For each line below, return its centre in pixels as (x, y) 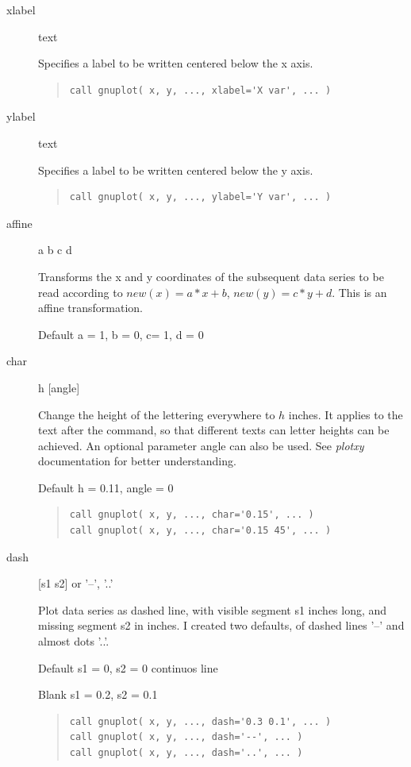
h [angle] (59, 387)
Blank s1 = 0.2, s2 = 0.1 (98, 694)
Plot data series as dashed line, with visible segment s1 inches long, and (213, 609)
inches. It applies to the (346, 414)
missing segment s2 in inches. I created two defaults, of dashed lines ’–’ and (221, 625)
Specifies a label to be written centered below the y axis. (176, 170)
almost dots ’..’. (74, 641)
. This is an (359, 292)
